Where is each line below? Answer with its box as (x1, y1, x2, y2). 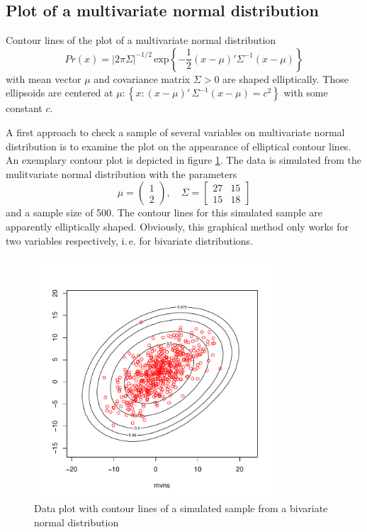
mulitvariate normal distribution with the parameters (6, 166, 237, 181)
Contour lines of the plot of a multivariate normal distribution (6, 33, 276, 48)
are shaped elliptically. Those (222, 71, 349, 86)
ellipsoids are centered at (6, 85, 113, 100)
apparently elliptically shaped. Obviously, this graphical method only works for (6, 218, 349, 233)
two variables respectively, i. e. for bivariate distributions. (6, 233, 253, 248)
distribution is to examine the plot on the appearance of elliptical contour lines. (6, 138, 351, 153)
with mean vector (6, 71, 81, 86)
